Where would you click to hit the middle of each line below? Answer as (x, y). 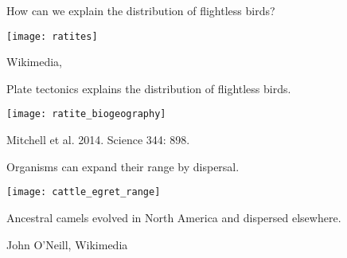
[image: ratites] (52, 36)
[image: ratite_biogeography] (86, 114)
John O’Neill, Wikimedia (67, 244)
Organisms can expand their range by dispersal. (123, 166)
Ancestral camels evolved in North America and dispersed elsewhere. (174, 217)
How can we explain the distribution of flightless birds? (141, 10)
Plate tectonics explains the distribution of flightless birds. (149, 88)
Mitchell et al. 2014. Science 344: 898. (98, 140)
